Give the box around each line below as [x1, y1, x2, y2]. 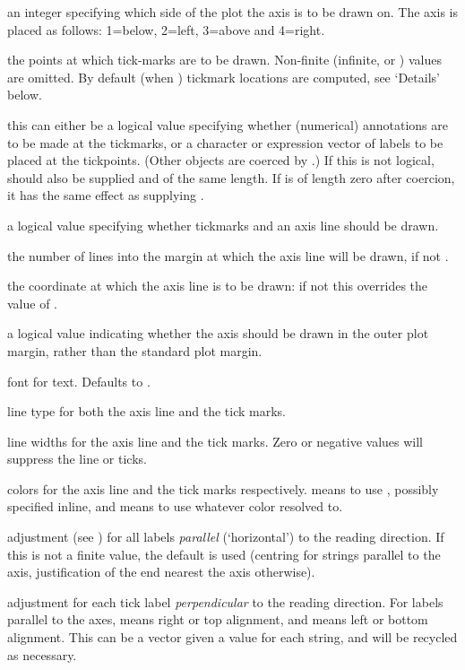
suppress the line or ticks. [7, 449, 147, 468]
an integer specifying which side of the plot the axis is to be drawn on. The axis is [7, 3, 458, 21]
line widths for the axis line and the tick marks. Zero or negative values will [7, 431, 424, 450]
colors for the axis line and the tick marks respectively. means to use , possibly [7, 479, 439, 498]
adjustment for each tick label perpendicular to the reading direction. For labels [7, 592, 443, 611]
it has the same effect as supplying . [7, 186, 204, 204]
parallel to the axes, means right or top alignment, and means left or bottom [7, 610, 428, 629]
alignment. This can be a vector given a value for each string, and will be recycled [7, 628, 458, 647]
